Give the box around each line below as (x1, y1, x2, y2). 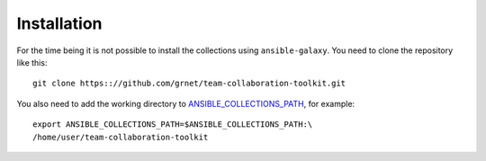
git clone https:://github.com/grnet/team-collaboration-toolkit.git (32, 78, 346, 89)
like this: (16, 57, 48, 67)
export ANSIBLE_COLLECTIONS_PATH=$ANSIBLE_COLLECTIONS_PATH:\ (32, 120, 313, 130)
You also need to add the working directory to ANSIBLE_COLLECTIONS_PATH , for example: (16, 98, 355, 109)
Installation (16, 13, 103, 33)
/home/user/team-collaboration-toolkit (32, 131, 209, 142)
